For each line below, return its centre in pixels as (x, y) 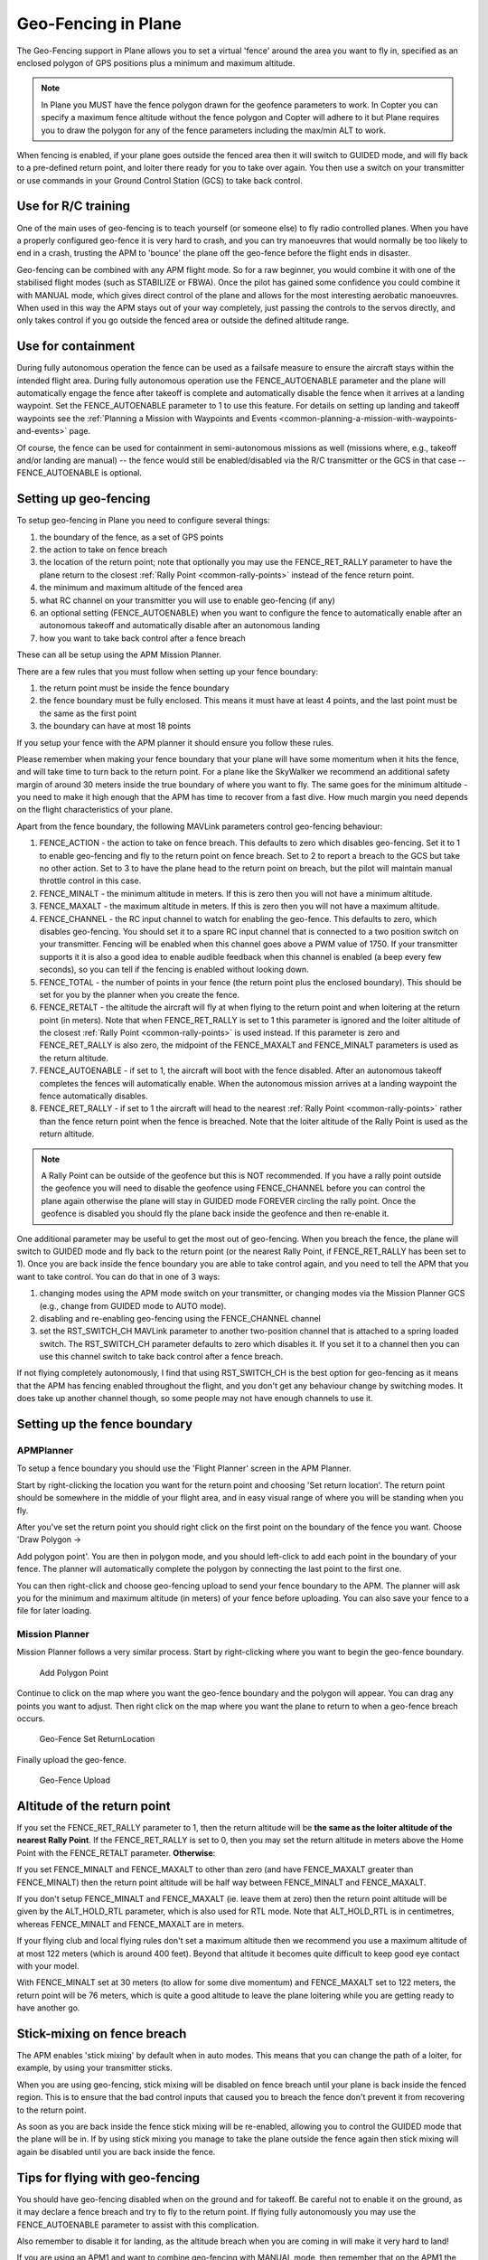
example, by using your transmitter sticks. (95, 2068)
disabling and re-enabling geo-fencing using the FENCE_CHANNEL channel (180, 1318)
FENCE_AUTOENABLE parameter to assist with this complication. (138, 2225)
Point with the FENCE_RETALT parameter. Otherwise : (116, 1852)
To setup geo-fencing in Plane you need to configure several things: (143, 521)
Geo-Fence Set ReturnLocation (97, 1739)
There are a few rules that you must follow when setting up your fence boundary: (168, 671)
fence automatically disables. (94, 1096)
